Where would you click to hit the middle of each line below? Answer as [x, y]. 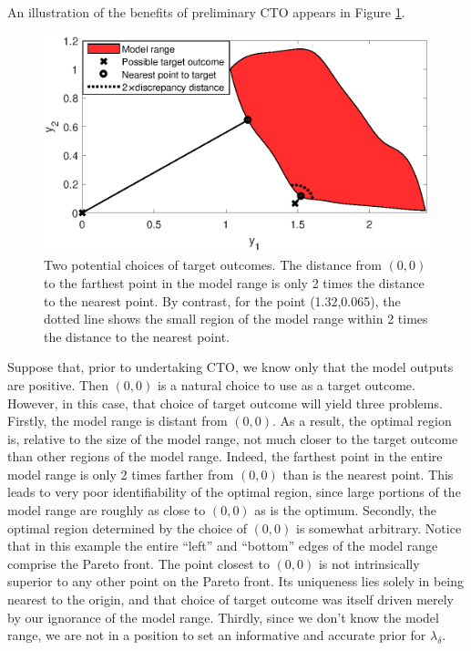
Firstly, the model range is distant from [118, 421]
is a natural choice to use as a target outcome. [286, 384]
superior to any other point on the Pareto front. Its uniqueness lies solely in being [235, 581]
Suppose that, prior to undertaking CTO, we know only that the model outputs [230, 367]
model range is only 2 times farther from [121, 474]
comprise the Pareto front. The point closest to [138, 563]
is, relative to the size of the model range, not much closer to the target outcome [233, 438]
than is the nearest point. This [368, 474]
